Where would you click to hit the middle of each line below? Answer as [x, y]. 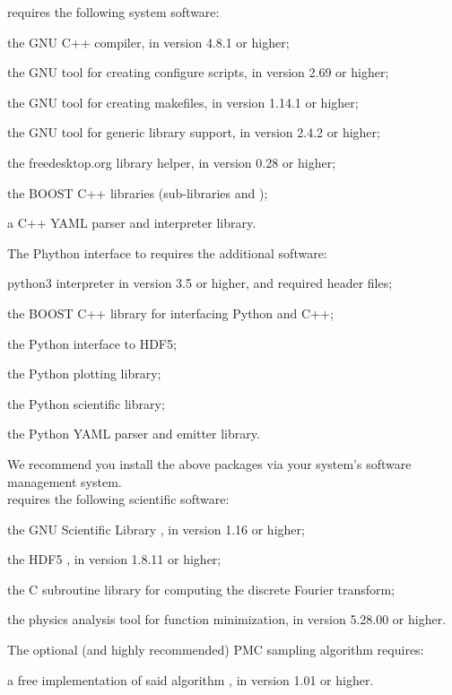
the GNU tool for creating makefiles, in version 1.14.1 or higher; [183, 102]
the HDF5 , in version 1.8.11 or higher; [114, 559]
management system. [65, 481]
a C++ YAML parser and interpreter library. [132, 223]
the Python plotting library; [84, 374]
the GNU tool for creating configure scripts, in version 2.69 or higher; [198, 72]
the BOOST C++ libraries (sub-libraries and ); [138, 192]
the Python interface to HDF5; [92, 343]
